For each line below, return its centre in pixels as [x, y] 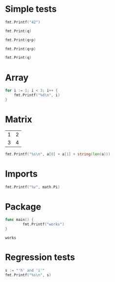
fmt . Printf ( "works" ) [44, 224]
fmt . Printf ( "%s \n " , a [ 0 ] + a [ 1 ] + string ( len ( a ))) [58, 154]
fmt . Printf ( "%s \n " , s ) [28, 275]
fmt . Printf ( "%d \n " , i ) [37, 95]
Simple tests [31, 9]
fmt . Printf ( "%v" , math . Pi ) [33, 187]
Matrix [19, 120]
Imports [21, 174]
